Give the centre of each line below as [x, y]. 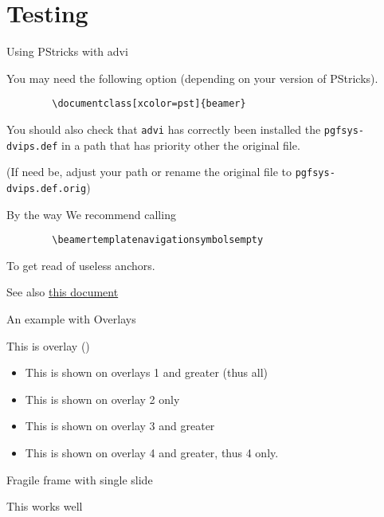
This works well [45, 506]
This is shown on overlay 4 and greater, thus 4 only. [152, 452]
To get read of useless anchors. [81, 265]
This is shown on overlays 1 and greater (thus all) [147, 372]
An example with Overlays [71, 319]
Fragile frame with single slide [80, 479]
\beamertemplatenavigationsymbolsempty [158, 240]
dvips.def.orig [47, 188]
